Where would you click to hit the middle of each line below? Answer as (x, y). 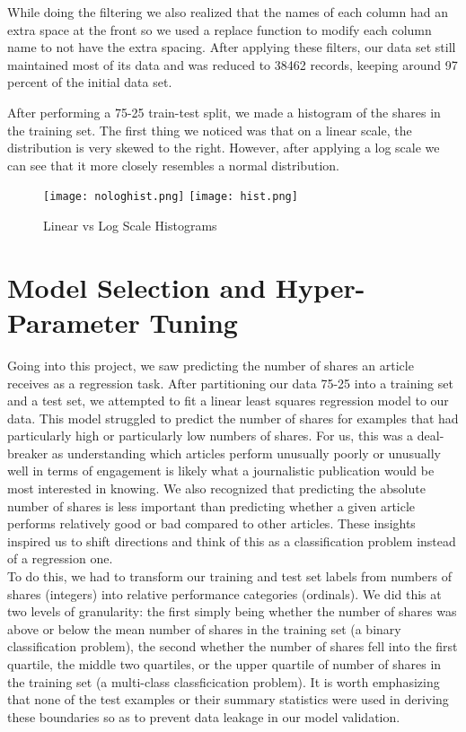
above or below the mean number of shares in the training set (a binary (204, 628)
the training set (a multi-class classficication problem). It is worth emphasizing (224, 681)
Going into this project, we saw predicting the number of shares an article (211, 365)
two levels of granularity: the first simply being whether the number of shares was (232, 611)
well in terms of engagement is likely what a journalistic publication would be (221, 471)
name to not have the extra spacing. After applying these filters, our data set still (232, 47)
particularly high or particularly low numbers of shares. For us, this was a (211, 436)
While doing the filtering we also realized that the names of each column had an (228, 12)
